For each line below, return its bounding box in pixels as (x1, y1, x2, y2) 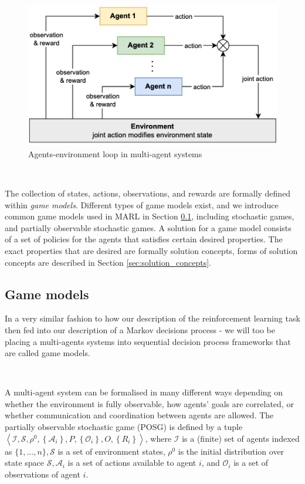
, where (145, 432, 172, 444)
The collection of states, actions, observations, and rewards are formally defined (5, 187, 291, 199)
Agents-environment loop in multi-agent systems (28, 147, 202, 160)
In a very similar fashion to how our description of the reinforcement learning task (5, 312, 300, 324)
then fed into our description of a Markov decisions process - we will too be (5, 323, 275, 336)
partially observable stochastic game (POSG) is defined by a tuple (5, 421, 243, 433)
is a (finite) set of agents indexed (182, 432, 300, 444)
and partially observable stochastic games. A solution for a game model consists (5, 221, 292, 233)
